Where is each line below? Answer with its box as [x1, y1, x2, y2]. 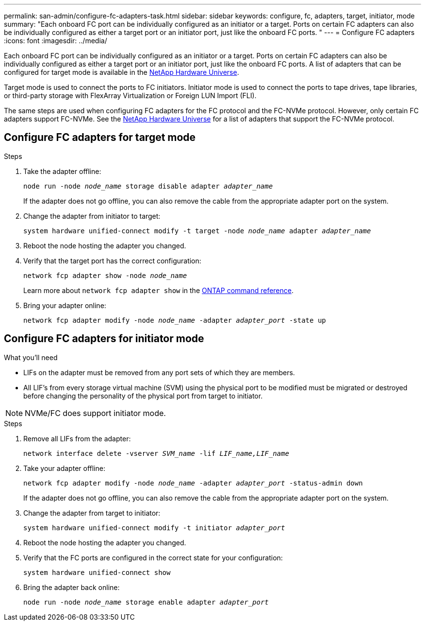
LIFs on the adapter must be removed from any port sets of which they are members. [23, 368, 295, 377]
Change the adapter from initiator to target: [23, 211, 161, 220]
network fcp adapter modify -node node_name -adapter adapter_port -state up [23, 316, 326, 324]
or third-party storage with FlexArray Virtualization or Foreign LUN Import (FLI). [4, 91, 257, 100]
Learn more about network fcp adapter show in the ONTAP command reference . [23, 286, 294, 295]
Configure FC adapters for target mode [4, 131, 196, 144]
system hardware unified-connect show [23, 568, 171, 576]
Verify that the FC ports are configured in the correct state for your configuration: [23, 553, 283, 562]
